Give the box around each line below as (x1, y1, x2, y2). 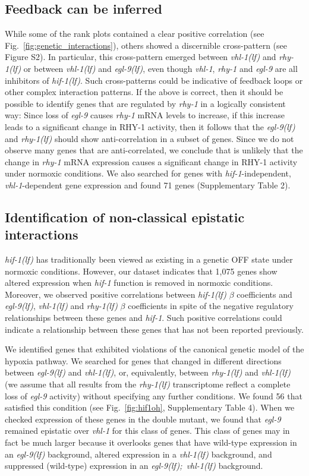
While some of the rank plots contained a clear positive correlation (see (5, 27, 264, 40)
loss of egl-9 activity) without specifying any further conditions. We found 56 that (5, 389, 302, 402)
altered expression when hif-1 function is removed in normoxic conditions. (5, 276, 273, 289)
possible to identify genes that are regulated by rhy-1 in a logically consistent (5, 97, 286, 109)
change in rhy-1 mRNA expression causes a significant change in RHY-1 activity (5, 155, 298, 168)
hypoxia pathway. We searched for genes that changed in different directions (5, 354, 282, 367)
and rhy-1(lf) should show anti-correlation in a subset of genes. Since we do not (5, 132, 294, 144)
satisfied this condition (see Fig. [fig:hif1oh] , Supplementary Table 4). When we (5, 401, 295, 414)
